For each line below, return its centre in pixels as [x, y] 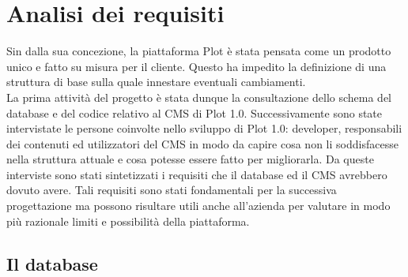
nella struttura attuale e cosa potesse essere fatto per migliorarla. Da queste [190, 159]
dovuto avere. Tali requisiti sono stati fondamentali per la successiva [172, 190]
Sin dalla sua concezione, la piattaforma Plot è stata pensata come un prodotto [199, 51]
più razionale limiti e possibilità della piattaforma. [128, 221]
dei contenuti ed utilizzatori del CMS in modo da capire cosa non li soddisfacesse [202, 143]
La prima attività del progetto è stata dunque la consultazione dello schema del [199, 97]
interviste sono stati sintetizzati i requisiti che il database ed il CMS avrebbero [197, 174]
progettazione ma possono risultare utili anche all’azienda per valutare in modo [198, 206]
